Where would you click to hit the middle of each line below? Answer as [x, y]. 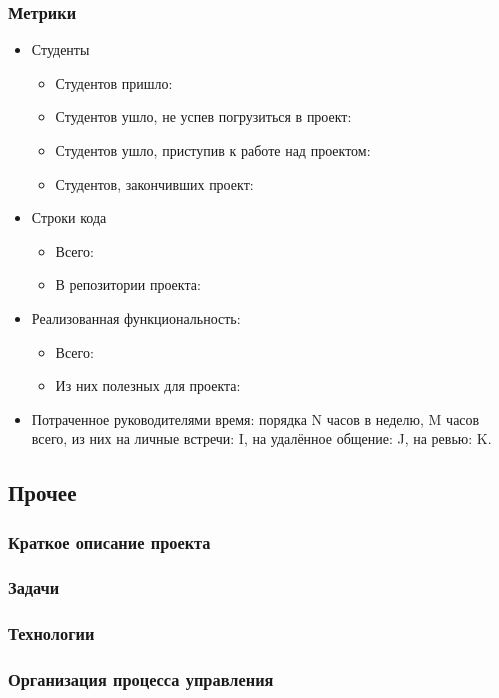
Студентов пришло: [114, 82]
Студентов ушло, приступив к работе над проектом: [213, 150]
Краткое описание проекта [109, 541]
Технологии [51, 633]
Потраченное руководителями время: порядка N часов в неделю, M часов [255, 418]
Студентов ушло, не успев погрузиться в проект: [203, 116]
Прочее [42, 492]
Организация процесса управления [141, 679]
